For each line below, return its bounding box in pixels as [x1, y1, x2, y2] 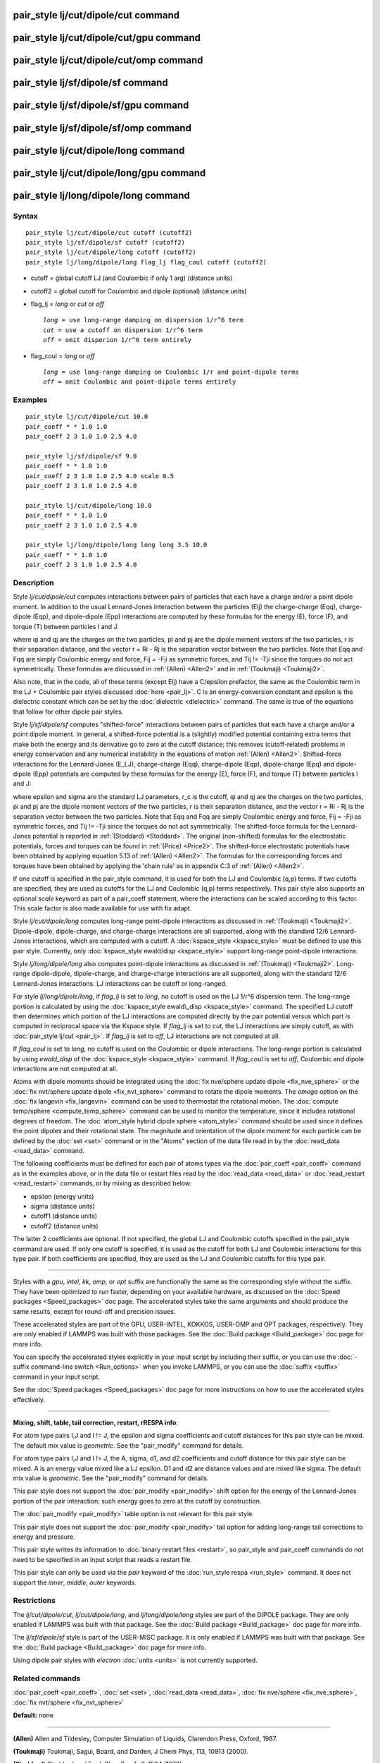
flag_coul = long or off [30, 351, 95, 360]
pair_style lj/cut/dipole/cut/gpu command [13, 32, 201, 44]
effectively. [13, 1395, 46, 1403]
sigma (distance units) [30, 1202, 95, 1210]
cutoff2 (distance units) [30, 1221, 99, 1230]
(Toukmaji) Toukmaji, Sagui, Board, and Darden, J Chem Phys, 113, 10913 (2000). [13, 1747, 249, 1755]
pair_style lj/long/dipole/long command [13, 189, 190, 201]
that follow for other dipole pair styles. [13, 707, 124, 716]
